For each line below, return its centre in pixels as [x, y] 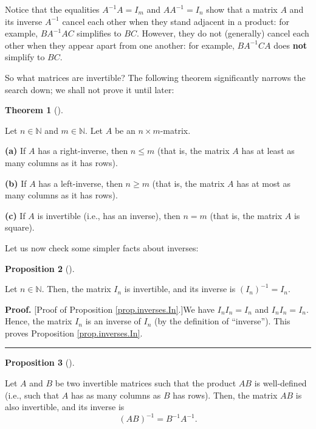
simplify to [25, 57]
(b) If [16, 183]
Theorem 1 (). [34, 110]
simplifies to [99, 33]
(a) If [15, 151]
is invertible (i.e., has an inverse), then [109, 215]
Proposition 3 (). [40, 362]
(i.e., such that [32, 395]
